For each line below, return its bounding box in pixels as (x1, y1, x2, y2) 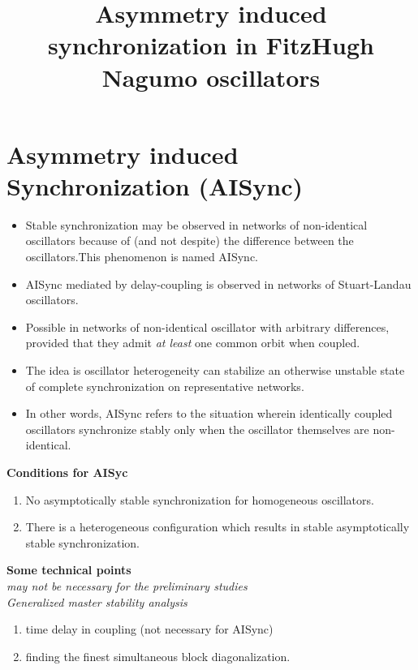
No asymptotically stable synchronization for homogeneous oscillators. (25, 491, 374, 508)
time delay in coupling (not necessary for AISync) (25, 621, 274, 638)
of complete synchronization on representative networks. (25, 377, 304, 394)
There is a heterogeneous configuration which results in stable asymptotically (25, 518, 410, 535)
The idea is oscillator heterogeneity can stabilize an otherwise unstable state (25, 362, 405, 379)
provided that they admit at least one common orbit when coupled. (25, 334, 360, 351)
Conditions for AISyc (6, 464, 128, 480)
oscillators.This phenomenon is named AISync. (25, 248, 258, 265)
